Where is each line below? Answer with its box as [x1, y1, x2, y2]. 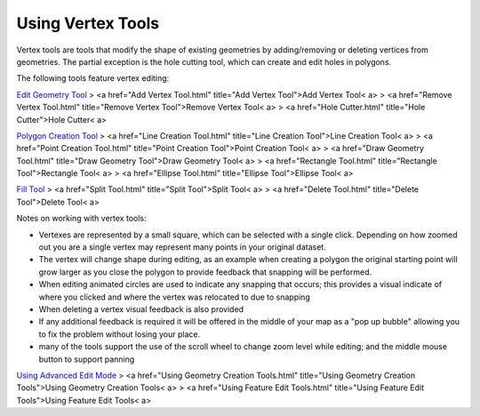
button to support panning [38, 354, 135, 364]
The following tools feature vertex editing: [16, 73, 170, 84]
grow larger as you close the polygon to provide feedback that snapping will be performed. [38, 267, 372, 277]
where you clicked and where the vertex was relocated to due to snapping [38, 292, 310, 302]
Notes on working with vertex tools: [16, 213, 147, 224]
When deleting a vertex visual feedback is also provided [38, 303, 244, 315]
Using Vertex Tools [16, 13, 160, 33]
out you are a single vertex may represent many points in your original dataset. [38, 242, 326, 252]
